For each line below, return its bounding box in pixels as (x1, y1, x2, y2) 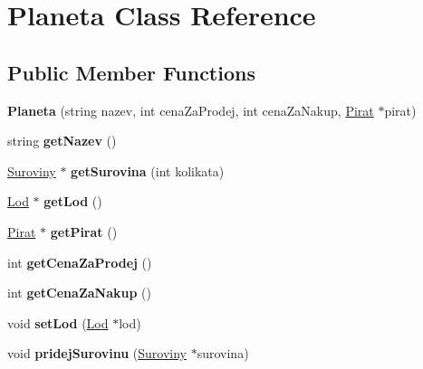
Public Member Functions (7, 58, 255, 86)
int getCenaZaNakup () (7, 283, 151, 302)
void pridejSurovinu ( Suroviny (7, 344, 187, 363)
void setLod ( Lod (7, 313, 109, 332)
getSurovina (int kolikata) (71, 161, 225, 180)
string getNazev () (7, 131, 117, 150)
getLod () (43, 192, 102, 211)
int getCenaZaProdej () (7, 252, 152, 271)
